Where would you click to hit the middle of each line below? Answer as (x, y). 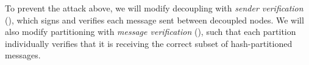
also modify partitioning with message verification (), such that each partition (151, 32)
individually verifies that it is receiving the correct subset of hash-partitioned (149, 43)
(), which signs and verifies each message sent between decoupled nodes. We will (154, 20)
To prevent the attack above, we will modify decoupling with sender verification (154, 8)
